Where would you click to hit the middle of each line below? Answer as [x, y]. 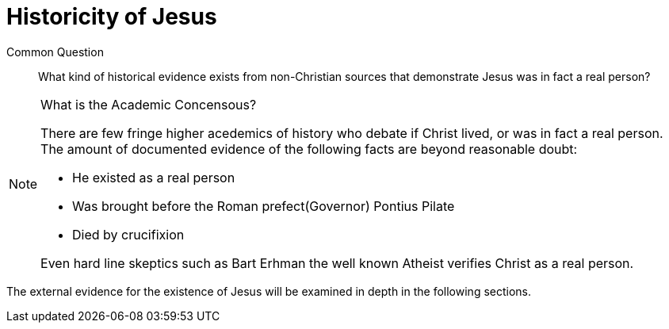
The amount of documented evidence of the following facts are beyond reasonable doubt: [309, 149]
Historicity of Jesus [112, 17]
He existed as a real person [154, 177]
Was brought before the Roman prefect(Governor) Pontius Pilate [264, 206]
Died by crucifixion [128, 234]
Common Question [55, 52]
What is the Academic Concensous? [149, 104]
